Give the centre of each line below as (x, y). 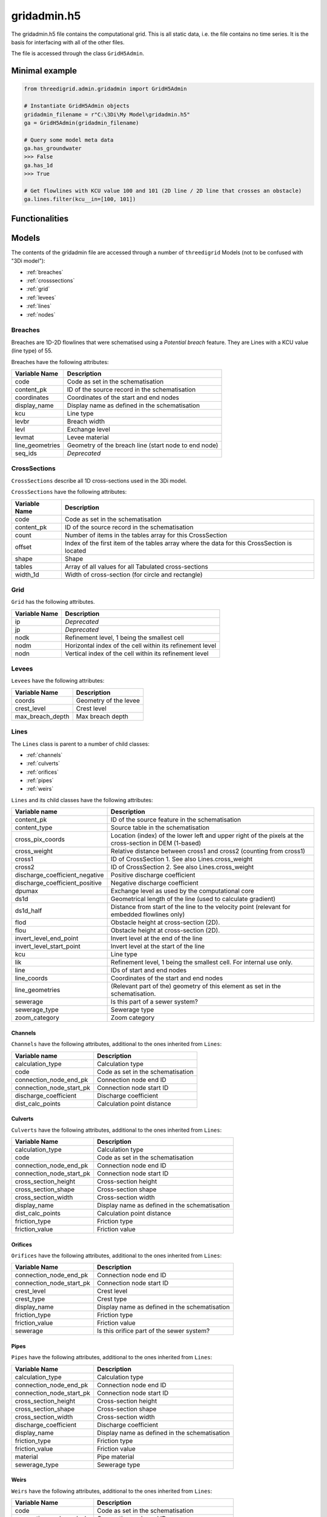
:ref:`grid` (38, 289)
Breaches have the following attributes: (60, 362)
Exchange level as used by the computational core (182, 891)
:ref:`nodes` (41, 314)
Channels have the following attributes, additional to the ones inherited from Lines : (117, 1044)
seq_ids (26, 453)
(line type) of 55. (32, 351)
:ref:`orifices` (42, 772)
